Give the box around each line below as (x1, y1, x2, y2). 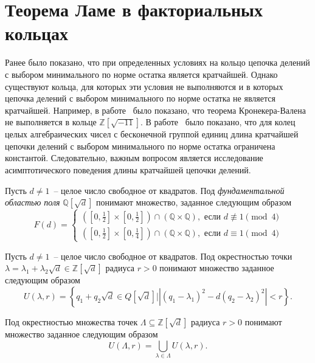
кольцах (5, 21, 69, 46)
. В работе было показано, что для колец (140, 116, 296, 128)
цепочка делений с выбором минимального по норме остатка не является (5, 92, 275, 105)
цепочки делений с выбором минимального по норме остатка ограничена (5, 139, 275, 152)
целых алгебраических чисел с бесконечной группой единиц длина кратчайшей (5, 128, 299, 140)
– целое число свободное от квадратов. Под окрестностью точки (54, 249, 292, 262)
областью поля (5, 196, 60, 209)
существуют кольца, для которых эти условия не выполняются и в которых (5, 80, 283, 92)
